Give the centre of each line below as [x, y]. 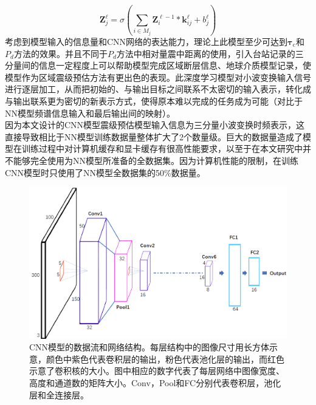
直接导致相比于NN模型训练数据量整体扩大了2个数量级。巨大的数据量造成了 [154, 136]
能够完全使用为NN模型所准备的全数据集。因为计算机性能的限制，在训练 [156, 160]
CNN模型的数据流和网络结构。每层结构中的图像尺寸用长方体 [149, 347]
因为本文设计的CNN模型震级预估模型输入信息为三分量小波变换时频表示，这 [155, 125]
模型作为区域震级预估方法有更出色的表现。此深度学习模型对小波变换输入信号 [158, 77]
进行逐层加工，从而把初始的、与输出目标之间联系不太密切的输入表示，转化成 [158, 89]
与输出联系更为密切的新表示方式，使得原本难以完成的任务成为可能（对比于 [154, 100]
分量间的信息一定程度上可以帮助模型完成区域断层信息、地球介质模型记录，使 [158, 65]
